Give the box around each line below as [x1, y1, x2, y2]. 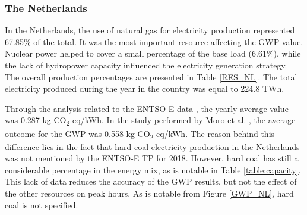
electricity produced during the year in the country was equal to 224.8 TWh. [5, 82, 284, 95]
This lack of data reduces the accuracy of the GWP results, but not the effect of [5, 175, 297, 188]
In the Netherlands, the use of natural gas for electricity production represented [5, 24, 295, 36]
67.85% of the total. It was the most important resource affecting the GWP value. [5, 35, 303, 48]
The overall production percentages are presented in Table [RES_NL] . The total [5, 70, 297, 83]
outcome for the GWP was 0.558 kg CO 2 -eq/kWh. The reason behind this [5, 127, 275, 141]
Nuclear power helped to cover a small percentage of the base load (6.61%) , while [5, 47, 301, 60]
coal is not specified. [5, 198, 78, 211]
